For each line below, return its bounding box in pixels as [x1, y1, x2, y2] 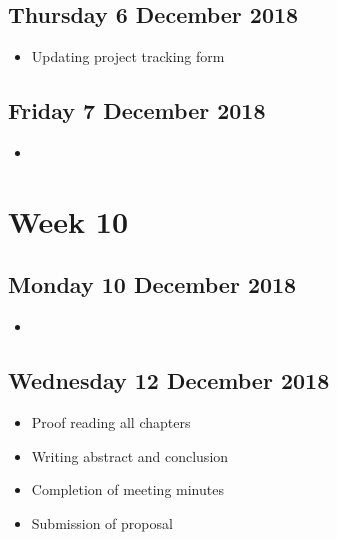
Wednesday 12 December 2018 [8, 365, 330, 396]
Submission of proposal [31, 512, 173, 533]
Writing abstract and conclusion [31, 445, 229, 466]
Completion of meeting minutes [31, 479, 224, 500]
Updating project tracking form [31, 46, 225, 67]
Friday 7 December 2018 [8, 95, 266, 126]
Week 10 [8, 200, 129, 241]
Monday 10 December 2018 [8, 269, 297, 300]
